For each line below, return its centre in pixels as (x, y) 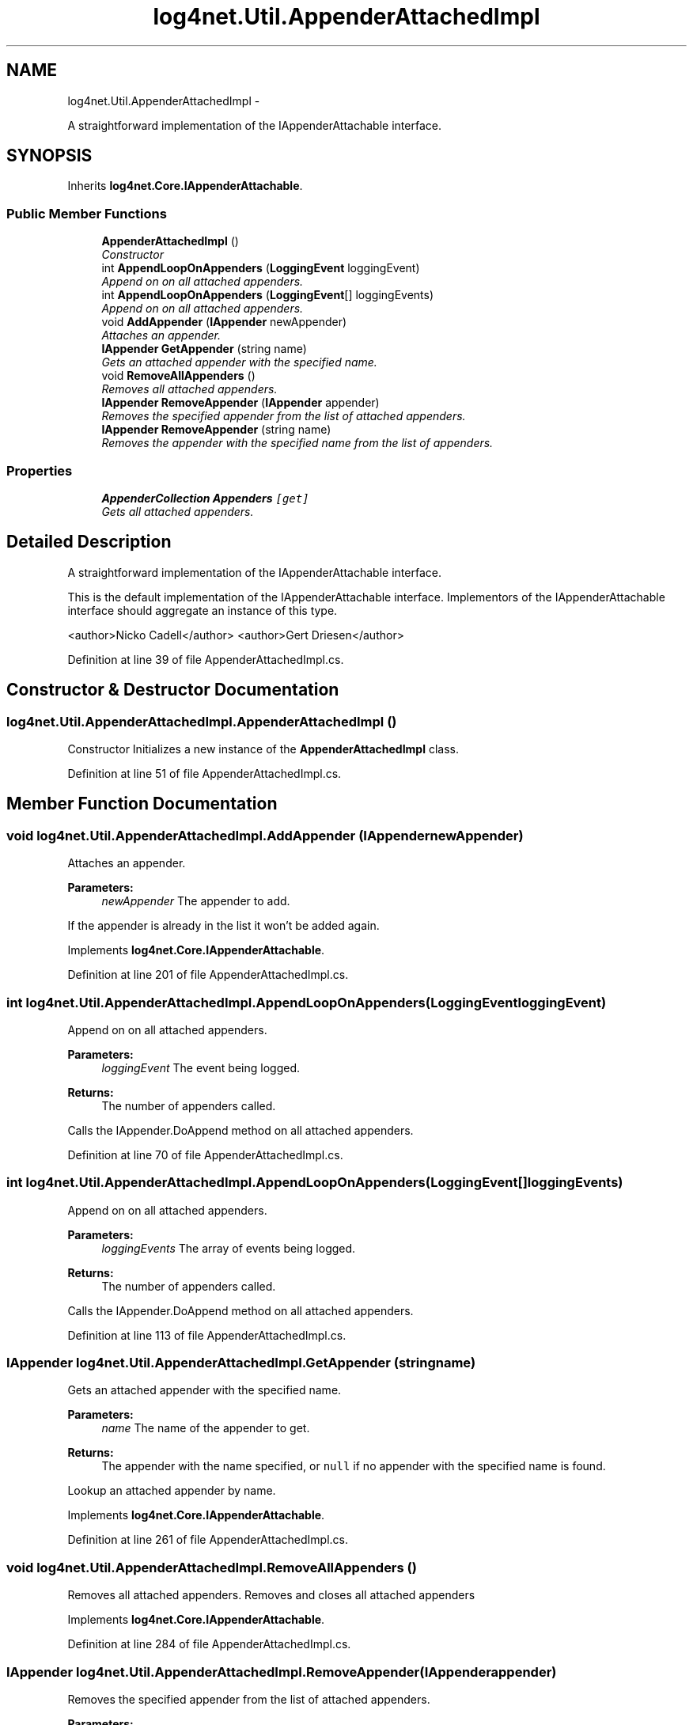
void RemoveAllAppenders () (178, 376)
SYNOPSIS (49, 156)
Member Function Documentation (142, 804)
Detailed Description (89, 542)
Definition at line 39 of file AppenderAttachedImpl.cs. (206, 659)
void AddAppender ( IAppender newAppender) (224, 322)
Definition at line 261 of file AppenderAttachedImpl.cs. (208, 1540)
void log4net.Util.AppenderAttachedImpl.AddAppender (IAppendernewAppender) (265, 835)
